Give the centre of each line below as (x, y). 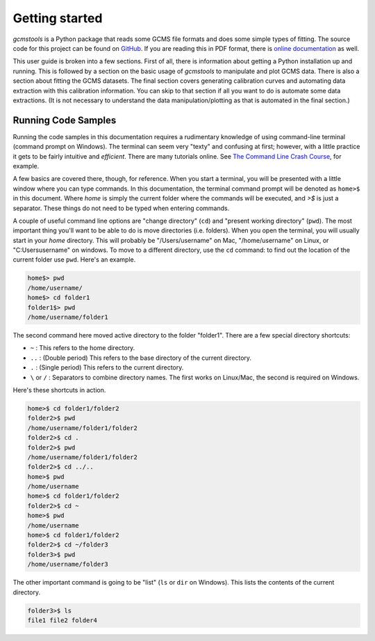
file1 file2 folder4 (62, 620)
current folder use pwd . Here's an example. (74, 260)
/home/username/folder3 (68, 564)
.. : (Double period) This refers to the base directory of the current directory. (141, 358)
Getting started (58, 18)
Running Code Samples (65, 120)
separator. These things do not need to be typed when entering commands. (121, 208)
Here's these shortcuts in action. (59, 390)
